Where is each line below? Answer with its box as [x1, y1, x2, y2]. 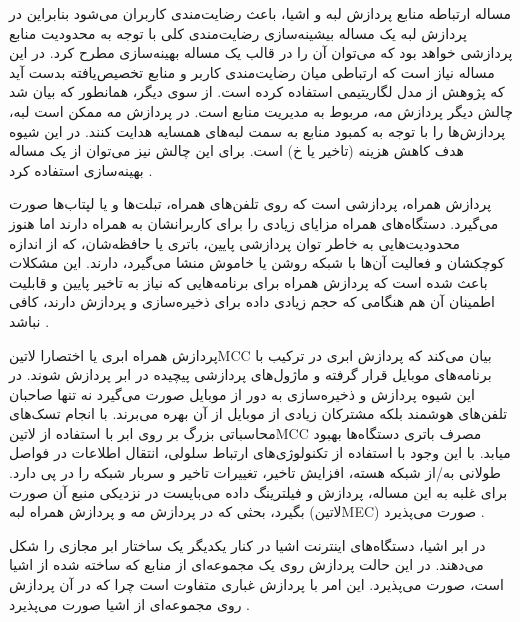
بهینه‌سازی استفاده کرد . [9, 159, 153, 180]
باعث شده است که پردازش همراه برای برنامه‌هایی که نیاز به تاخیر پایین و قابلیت [9, 271, 488, 292]
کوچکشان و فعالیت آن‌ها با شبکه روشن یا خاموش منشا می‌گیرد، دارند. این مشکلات [9, 252, 505, 273]
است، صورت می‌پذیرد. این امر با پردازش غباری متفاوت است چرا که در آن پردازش [9, 574, 504, 595]
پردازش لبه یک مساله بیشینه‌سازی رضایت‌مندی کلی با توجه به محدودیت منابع [9, 22, 467, 43]
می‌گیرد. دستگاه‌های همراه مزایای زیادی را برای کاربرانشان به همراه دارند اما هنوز [9, 212, 499, 233]
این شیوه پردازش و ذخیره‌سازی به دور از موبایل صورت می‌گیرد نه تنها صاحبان [9, 383, 475, 404]
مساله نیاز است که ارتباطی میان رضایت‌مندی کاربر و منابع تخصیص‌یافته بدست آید [9, 61, 495, 82]
